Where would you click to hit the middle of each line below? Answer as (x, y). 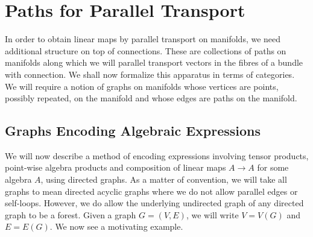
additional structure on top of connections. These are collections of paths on (146, 50)
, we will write (212, 214)
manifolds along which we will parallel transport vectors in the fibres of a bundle (154, 62)
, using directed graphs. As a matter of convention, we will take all (164, 179)
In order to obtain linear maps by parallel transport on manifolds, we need (143, 39)
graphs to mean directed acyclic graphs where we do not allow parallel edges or (151, 191)
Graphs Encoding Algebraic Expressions (133, 131)
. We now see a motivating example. (116, 226)
